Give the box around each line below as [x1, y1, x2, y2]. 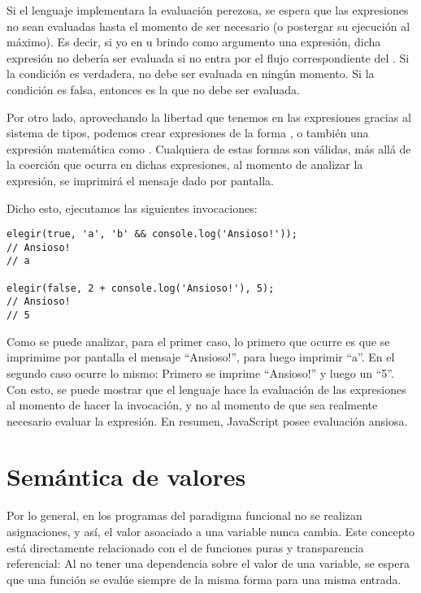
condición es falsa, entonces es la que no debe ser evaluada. [7, 80, 300, 97]
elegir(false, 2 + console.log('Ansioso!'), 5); [7, 282, 275, 294]
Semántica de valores [7, 460, 246, 493]
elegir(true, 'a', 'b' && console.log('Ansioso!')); [7, 228, 297, 240]
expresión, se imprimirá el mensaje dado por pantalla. [7, 171, 275, 188]
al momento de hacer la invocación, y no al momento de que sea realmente [7, 396, 378, 413]
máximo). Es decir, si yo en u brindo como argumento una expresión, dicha [7, 33, 381, 50]
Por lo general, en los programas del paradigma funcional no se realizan [7, 507, 362, 524]
